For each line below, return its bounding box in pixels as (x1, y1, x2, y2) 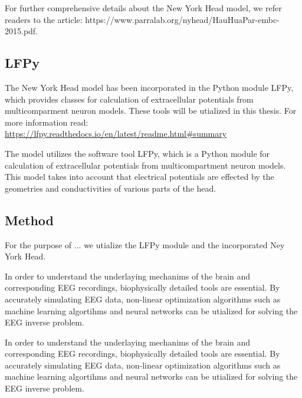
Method (5, 210, 54, 229)
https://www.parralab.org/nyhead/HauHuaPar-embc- (85, 13, 280, 25)
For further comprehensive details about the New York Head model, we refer (5, 2, 282, 14)
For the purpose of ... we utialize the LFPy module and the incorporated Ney (5, 238, 285, 251)
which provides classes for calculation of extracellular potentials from (5, 93, 254, 105)
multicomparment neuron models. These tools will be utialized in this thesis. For (5, 104, 297, 117)
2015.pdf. (5, 25, 38, 37)
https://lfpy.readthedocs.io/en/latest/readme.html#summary (5, 127, 227, 140)
